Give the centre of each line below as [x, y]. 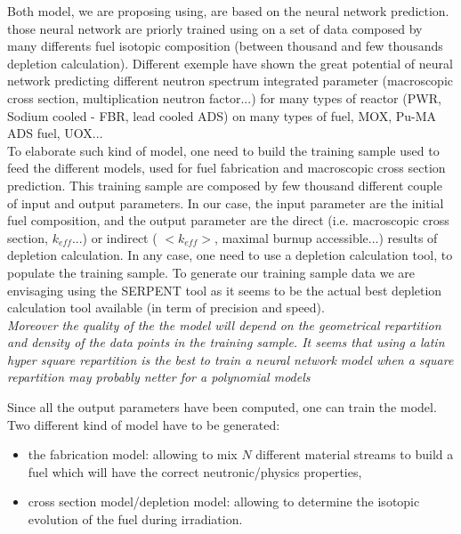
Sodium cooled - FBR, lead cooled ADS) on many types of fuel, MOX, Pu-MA [222, 115]
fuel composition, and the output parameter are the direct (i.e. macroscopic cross [228, 220]
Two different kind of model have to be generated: [144, 424]
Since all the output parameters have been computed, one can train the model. [222, 407]
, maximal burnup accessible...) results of [326, 237]
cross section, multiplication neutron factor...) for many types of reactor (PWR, [224, 97]
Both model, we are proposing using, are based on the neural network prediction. [228, 11]
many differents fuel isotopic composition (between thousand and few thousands [225, 46]
